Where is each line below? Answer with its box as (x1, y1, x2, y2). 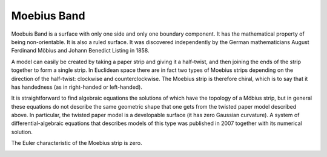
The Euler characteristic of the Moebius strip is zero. (11, 139, 142, 147)
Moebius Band (11, 9, 85, 22)
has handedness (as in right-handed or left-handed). (11, 83, 142, 91)
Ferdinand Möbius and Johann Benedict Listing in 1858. (11, 47, 150, 54)
